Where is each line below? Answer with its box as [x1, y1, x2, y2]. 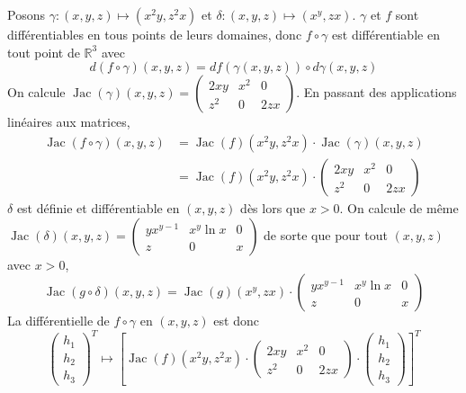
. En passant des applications [296, 83, 457, 102]
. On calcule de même [339, 199, 459, 218]
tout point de [7, 42, 80, 61]
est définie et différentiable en [16, 199, 180, 218]
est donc [213, 311, 259, 330]
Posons [7, 5, 45, 24]
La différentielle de [7, 311, 110, 330]
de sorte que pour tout [264, 225, 388, 244]
